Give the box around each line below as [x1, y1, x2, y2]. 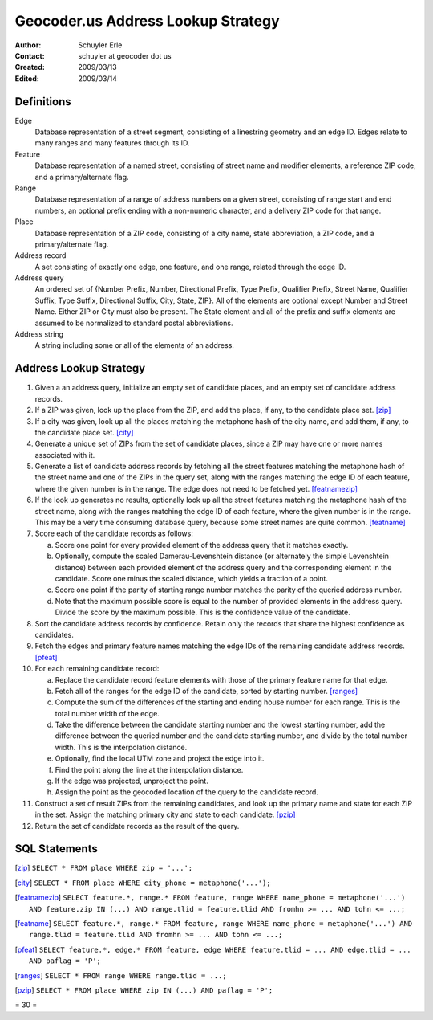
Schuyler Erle [78, 40, 123, 50]
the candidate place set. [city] [34, 427, 134, 437]
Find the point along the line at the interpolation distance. [55, 765, 244, 774]
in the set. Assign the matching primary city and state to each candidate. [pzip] [34, 810, 296, 819]
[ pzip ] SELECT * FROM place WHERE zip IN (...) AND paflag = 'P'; [14, 985, 273, 995]
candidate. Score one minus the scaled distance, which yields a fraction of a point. [55, 573, 329, 583]
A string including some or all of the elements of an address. [34, 341, 234, 350]
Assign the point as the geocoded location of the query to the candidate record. [55, 787, 318, 797]
